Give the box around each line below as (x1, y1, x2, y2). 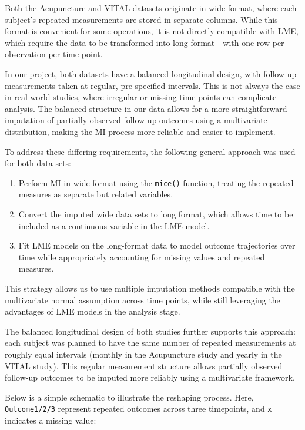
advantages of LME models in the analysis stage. (5, 305, 180, 317)
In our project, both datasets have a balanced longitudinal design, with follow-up (5, 67, 297, 80)
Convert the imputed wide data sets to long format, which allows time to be (18, 207, 293, 220)
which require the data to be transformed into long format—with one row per (5, 36, 284, 48)
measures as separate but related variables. (18, 188, 173, 200)
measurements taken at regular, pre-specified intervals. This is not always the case (5, 79, 300, 91)
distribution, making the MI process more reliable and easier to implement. (5, 125, 276, 137)
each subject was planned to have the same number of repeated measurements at (5, 336, 296, 349)
